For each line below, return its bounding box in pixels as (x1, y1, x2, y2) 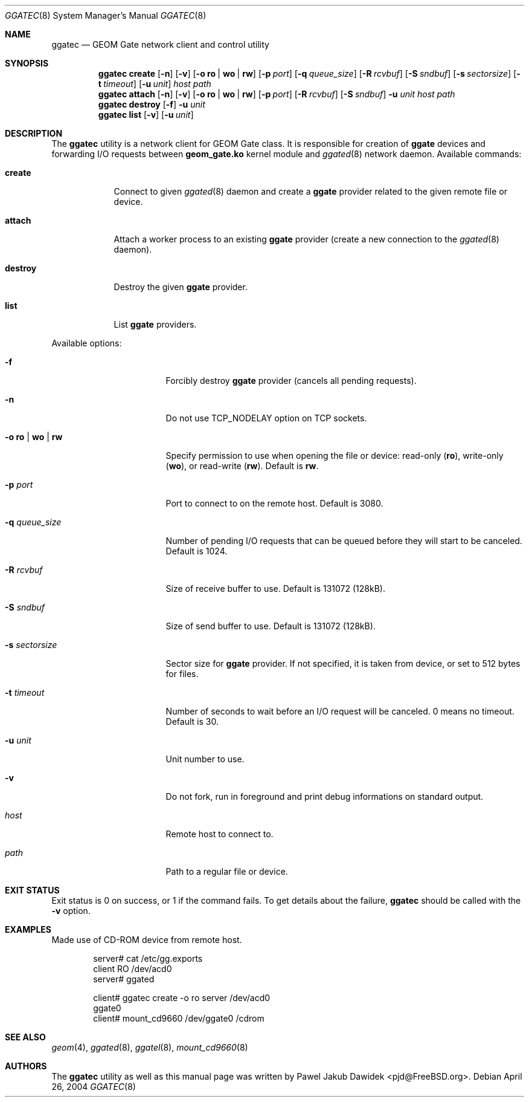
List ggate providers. (114, 319, 197, 329)
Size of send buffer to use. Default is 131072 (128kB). (165, 621, 376, 631)
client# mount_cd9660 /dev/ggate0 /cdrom (93, 1013, 264, 1023)
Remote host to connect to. (165, 829, 274, 839)
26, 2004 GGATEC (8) (51, 1081, 136, 1092)
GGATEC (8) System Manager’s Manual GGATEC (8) (5, 10, 207, 21)
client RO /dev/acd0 (93, 964, 172, 974)
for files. (165, 669, 199, 679)
